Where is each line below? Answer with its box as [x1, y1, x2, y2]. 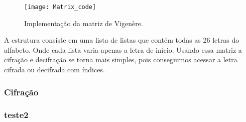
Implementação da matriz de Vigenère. [24, 18, 143, 28]
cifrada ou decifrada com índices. [4, 64, 105, 75]
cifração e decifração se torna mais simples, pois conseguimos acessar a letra [4, 54, 237, 65]
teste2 [4, 108, 29, 121]
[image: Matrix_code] [24, 4, 96, 11]
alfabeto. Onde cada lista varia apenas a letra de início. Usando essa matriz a [4, 44, 242, 55]
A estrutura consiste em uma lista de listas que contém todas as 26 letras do [4, 35, 239, 45]
